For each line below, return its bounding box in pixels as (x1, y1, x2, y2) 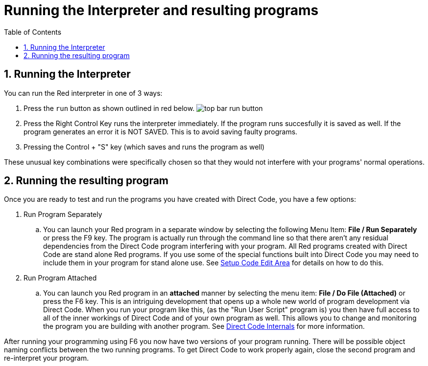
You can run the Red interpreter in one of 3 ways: (4, 88, 163, 97)
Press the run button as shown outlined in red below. (24, 104, 195, 112)
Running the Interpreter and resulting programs (4, 2, 319, 19)
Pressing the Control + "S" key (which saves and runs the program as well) (24, 142, 265, 151)
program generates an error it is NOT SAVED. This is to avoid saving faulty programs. (24, 127, 298, 136)
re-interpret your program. (4, 354, 89, 363)
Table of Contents (4, 27, 62, 36)
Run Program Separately (24, 210, 102, 219)
